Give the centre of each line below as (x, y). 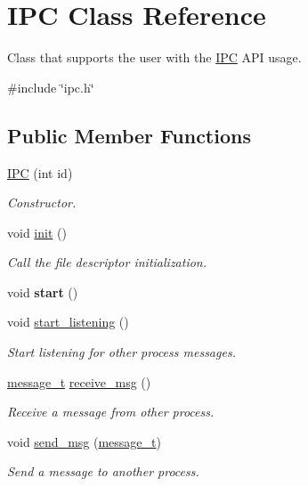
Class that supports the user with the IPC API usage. (154, 57)
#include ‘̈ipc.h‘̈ (51, 87)
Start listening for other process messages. (122, 352)
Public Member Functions (129, 135)
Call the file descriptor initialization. (107, 262)
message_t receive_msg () (79, 381)
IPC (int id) (40, 172)
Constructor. (42, 202)
